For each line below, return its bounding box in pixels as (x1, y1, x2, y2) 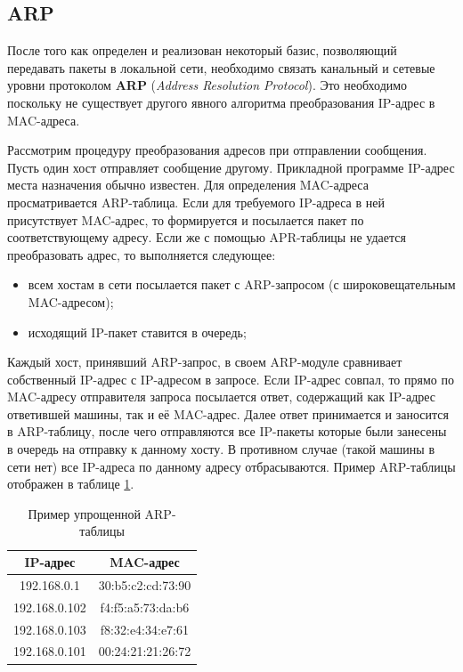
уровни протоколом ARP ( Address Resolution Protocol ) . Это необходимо (7, 76, 408, 94)
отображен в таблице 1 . (7, 474, 134, 493)
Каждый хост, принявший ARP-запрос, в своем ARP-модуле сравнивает (7, 352, 402, 371)
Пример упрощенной (28, 504, 141, 522)
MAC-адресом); (28, 292, 114, 311)
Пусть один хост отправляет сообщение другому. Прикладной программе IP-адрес (7, 158, 455, 176)
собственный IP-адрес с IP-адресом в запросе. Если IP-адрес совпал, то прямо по (7, 369, 454, 388)
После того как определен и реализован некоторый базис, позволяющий (7, 41, 397, 60)
